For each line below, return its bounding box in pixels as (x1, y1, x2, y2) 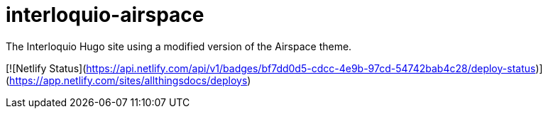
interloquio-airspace (6, 3, 204, 27)
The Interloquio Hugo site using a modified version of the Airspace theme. (6, 40, 352, 52)
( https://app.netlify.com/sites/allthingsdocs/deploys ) (6, 74, 251, 86)
